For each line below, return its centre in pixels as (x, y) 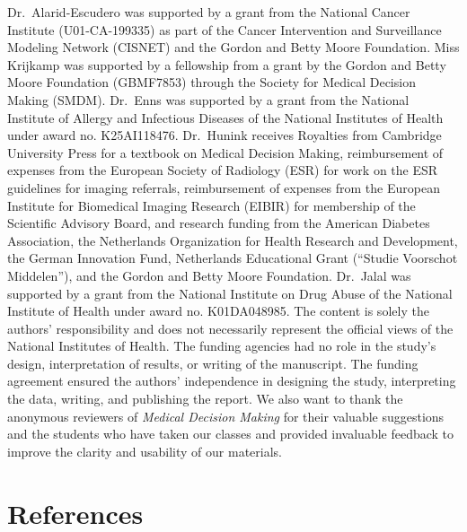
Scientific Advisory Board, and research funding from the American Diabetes (219, 223)
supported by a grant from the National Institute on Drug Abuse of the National (230, 293)
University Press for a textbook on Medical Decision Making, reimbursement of (225, 152)
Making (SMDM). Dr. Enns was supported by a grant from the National (208, 99)
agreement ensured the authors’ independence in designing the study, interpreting (232, 381)
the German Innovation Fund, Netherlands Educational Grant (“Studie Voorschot (233, 258)
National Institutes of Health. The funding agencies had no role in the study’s (222, 346)
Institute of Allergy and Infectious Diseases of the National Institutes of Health (225, 117)
